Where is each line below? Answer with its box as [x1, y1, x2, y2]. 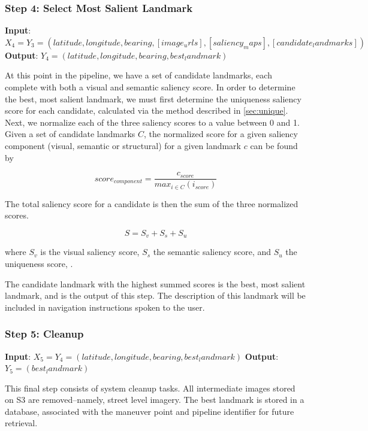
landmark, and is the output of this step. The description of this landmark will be [5, 289, 306, 302]
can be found [250, 139, 298, 151]
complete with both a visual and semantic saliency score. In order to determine [5, 81, 295, 93]
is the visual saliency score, [40, 245, 140, 258]
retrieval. [5, 417, 38, 429]
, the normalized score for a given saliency [143, 128, 298, 140]
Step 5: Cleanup [5, 326, 84, 341]
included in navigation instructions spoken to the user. [5, 301, 205, 313]
